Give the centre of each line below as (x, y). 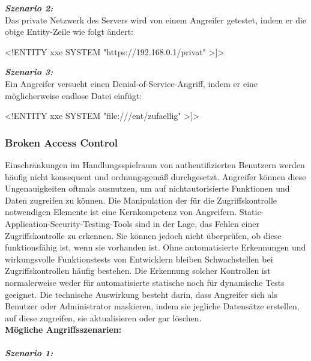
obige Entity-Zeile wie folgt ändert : (69, 32)
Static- (252, 212)
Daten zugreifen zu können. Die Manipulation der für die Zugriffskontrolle (141, 200)
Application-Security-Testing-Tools (69, 223)
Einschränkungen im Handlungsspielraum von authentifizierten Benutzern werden (155, 164)
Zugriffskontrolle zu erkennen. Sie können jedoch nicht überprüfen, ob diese (143, 235)
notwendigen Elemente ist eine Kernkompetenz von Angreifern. (121, 212)
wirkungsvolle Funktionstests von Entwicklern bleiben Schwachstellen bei (139, 259)
